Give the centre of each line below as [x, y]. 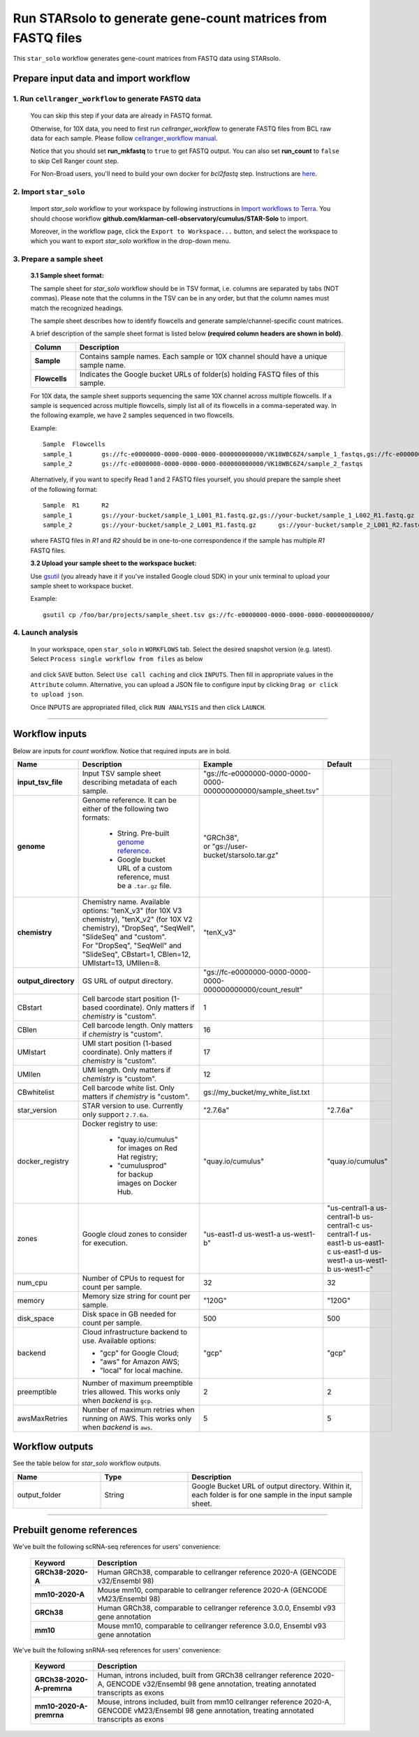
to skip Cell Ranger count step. [74, 161]
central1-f [343, 1234]
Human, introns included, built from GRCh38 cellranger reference [205, 1676]
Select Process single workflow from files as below [117, 659]
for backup [135, 1174]
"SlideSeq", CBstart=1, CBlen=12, [137, 954]
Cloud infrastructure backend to [135, 1332]
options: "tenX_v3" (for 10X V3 [132, 910]
